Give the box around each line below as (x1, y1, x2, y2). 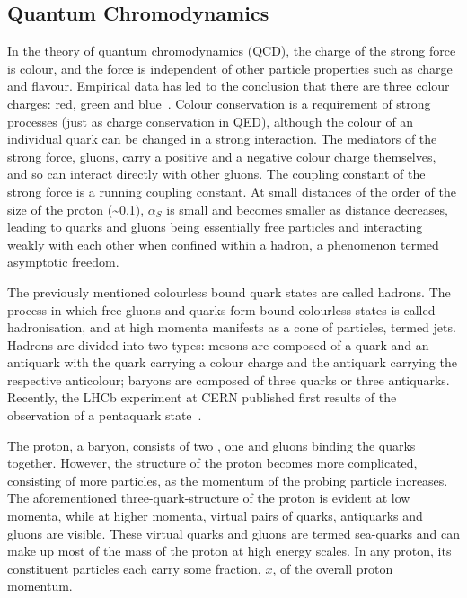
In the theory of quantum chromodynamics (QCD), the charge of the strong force (7, 41, 456, 60)
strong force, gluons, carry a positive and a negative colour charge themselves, (7, 146, 436, 165)
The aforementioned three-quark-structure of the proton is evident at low (7, 488, 410, 507)
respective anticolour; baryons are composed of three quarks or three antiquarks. (7, 370, 450, 389)
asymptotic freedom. (7, 252, 119, 271)
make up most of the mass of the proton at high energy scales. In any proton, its (7, 541, 452, 560)
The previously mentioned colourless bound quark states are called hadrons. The (7, 282, 451, 301)
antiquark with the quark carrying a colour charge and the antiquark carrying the (7, 353, 457, 372)
